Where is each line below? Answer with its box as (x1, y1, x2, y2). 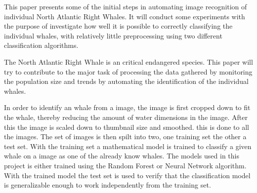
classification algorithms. (4, 40, 79, 50)
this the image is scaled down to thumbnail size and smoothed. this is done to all (4, 121, 249, 132)
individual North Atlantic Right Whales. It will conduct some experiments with (4, 11, 245, 21)
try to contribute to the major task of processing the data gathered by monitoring (4, 66, 253, 77)
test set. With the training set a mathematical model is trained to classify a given (4, 141, 252, 151)
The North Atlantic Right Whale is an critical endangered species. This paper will (4, 56, 253, 67)
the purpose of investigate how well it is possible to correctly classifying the (4, 21, 233, 31)
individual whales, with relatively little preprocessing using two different (4, 30, 222, 40)
